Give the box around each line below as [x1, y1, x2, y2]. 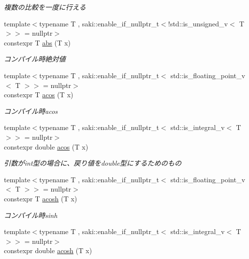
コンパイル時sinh [4, 210, 58, 220]
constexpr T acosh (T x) [4, 193, 77, 203]
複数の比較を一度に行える [4, 2, 86, 12]
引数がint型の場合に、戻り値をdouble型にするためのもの [4, 158, 181, 168]
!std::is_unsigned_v [168, 18, 228, 28]
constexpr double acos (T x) [4, 141, 89, 151]
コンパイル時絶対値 [4, 54, 66, 64]
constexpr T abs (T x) [4, 37, 71, 47]
